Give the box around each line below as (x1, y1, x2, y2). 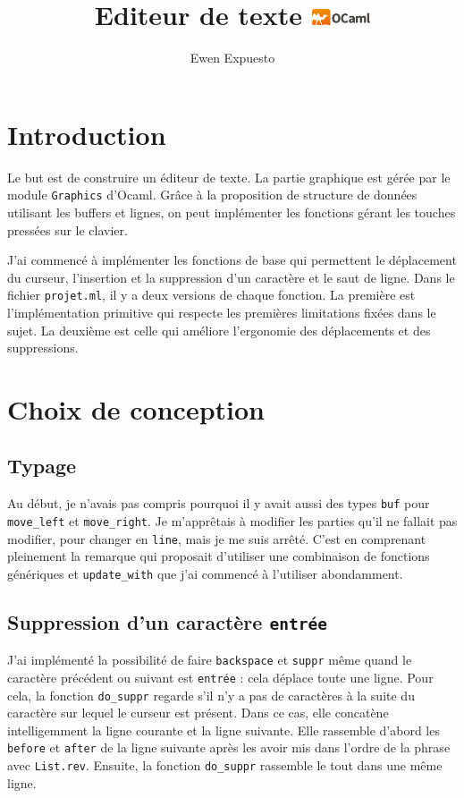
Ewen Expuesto (190, 48, 275, 67)
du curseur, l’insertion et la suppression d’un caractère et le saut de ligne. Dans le (7, 267, 455, 286)
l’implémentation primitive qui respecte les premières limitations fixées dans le (7, 302, 436, 321)
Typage (7, 452, 77, 480)
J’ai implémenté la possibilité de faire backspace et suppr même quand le (7, 650, 412, 669)
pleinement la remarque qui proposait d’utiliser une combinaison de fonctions (7, 547, 430, 565)
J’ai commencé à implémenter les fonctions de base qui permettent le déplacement (7, 250, 457, 269)
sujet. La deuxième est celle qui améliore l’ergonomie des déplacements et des (7, 320, 431, 339)
